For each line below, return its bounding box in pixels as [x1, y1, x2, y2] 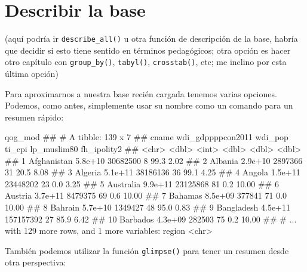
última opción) [5, 67, 59, 80]
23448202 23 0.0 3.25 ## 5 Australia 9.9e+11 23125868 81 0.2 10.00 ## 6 [5, 177, 279, 190]
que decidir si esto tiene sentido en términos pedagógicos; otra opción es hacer [5, 44, 291, 56]
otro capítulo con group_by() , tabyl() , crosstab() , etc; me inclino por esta [5, 55, 287, 68]
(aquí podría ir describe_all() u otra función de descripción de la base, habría [5, 32, 298, 45]
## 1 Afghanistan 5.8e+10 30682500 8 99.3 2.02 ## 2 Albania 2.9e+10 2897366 [5, 154, 303, 166]
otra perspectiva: [5, 256, 66, 268]
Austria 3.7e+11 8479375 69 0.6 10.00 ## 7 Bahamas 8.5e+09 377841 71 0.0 [5, 189, 287, 202]
